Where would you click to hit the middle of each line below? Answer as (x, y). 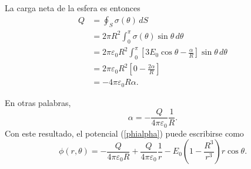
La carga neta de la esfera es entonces (73, 8)
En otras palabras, (38, 102)
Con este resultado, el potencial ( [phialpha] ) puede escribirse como (124, 133)
